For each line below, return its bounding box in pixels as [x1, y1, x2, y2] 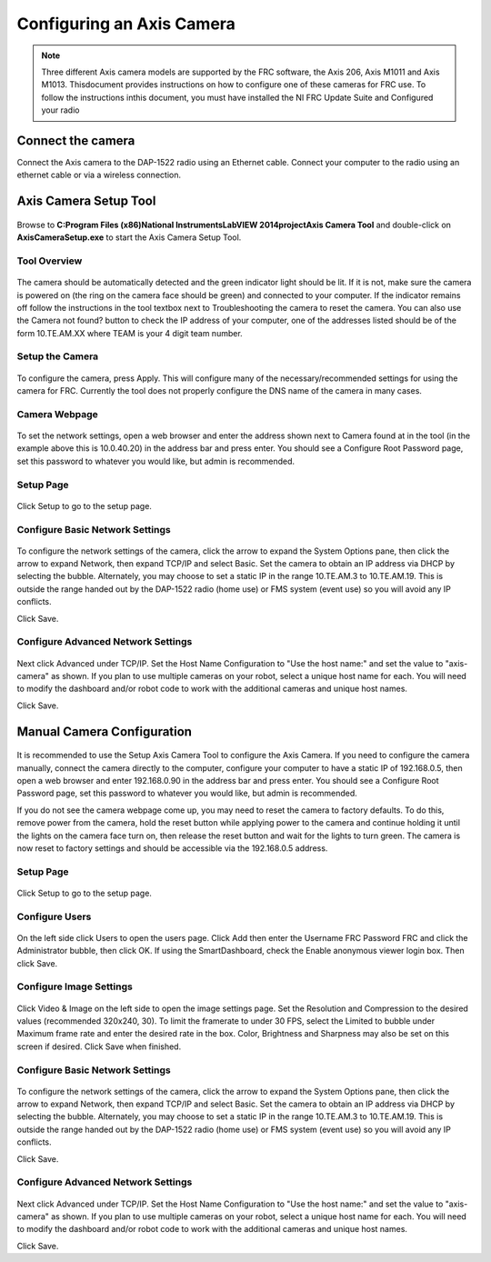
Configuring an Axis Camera [16, 14, 236, 34]
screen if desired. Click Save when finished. [16, 1041, 182, 1052]
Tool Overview [16, 255, 83, 267]
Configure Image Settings [16, 980, 134, 993]
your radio [41, 105, 80, 115]
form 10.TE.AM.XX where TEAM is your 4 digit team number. [16, 327, 243, 338]
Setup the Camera [16, 350, 99, 363]
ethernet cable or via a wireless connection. [16, 169, 182, 181]
